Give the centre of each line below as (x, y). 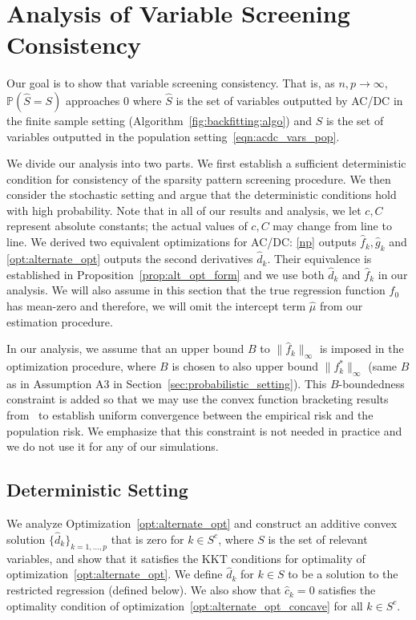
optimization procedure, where (81, 366)
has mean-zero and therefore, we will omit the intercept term (156, 306)
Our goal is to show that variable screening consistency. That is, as (171, 83)
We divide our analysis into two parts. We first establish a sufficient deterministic (206, 163)
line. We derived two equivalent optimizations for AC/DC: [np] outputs (182, 242)
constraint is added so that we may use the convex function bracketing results (198, 399)
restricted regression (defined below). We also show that (144, 590)
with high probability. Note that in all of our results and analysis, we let (184, 210)
